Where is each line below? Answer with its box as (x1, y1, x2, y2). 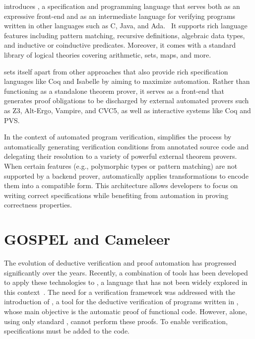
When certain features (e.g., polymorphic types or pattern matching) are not (4, 160, 238, 171)
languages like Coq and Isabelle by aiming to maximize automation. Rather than (4, 76, 250, 86)
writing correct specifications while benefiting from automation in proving (4, 190, 228, 200)
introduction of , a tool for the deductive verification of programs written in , (4, 296, 239, 307)
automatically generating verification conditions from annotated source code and (4, 141, 249, 151)
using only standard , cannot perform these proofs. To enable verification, (4, 316, 228, 326)
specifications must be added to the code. (4, 326, 129, 336)
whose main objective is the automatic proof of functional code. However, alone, (4, 306, 248, 316)
